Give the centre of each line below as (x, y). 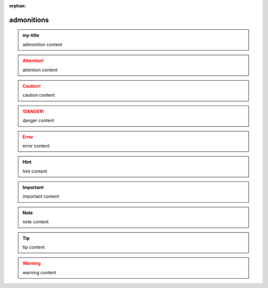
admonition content (42, 44)
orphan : (18, 6)
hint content (35, 171)
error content (36, 146)
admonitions (29, 20)
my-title (31, 35)
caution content (38, 95)
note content (36, 222)
